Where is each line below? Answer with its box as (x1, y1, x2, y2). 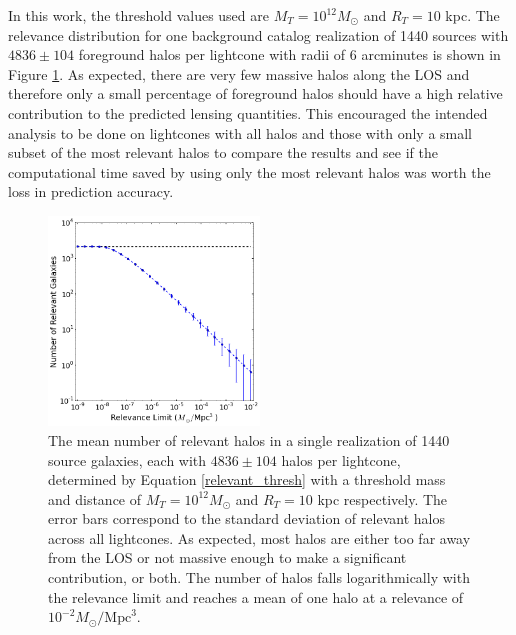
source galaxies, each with (48, 449, 207, 470)
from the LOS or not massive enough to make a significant (48, 547, 407, 568)
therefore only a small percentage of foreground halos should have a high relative (8, 83, 503, 104)
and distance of (48, 488, 142, 509)
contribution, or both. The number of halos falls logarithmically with (48, 567, 470, 588)
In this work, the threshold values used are (8, 5, 269, 25)
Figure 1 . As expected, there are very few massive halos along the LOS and (8, 63, 470, 84)
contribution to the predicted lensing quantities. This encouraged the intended (8, 102, 488, 123)
